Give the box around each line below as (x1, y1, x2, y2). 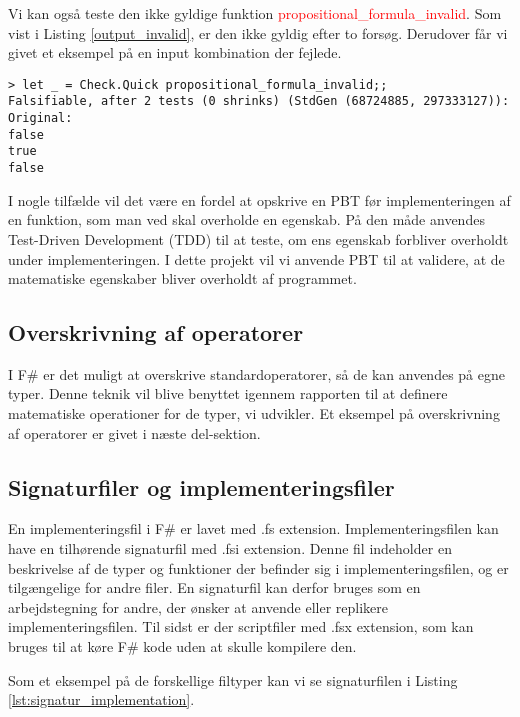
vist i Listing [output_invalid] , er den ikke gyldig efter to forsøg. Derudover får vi (8, 22, 508, 43)
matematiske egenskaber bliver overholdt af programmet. (8, 268, 357, 289)
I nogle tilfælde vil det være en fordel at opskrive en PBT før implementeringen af (8, 189, 511, 210)
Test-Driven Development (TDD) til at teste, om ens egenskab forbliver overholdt (8, 228, 509, 249)
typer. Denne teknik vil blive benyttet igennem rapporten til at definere (8, 383, 448, 404)
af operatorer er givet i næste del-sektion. (8, 422, 261, 443)
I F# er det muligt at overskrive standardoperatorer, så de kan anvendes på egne (8, 363, 505, 384)
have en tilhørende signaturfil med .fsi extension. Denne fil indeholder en (8, 538, 452, 559)
